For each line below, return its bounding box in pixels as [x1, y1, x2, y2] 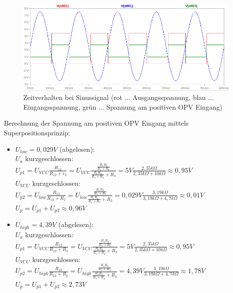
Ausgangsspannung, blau [133, 92, 206, 102]
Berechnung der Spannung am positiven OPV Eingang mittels [4, 118, 189, 128]
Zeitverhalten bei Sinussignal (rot [23, 92, 123, 102]
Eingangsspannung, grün [23, 101, 97, 112]
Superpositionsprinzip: [4, 127, 70, 137]
